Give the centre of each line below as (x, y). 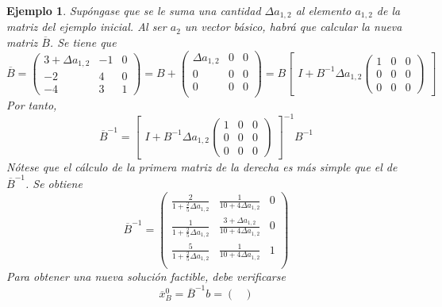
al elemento (323, 10)
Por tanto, (32, 105)
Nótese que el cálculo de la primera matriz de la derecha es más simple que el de (202, 166)
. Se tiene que (83, 42)
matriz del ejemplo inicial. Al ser (86, 27)
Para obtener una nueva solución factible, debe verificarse (146, 276)
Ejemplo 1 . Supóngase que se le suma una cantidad (134, 10)
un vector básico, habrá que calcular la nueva (293, 27)
